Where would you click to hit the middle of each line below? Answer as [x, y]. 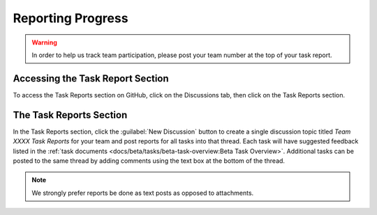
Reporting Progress [71, 18]
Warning [44, 42]
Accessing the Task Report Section [91, 78]
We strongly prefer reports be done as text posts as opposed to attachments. [143, 193]
